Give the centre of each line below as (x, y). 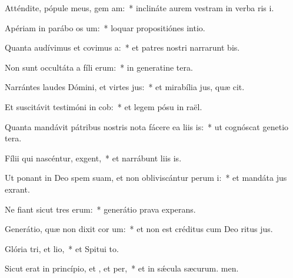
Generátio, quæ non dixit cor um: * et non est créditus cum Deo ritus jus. (139, 229)
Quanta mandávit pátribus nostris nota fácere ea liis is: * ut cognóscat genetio (147, 126)
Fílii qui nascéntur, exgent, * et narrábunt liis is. (93, 158)
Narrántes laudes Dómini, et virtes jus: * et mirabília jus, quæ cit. (125, 87)
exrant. (17, 189)
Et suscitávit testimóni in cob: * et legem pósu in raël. (104, 106)
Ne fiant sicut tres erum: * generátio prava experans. (100, 209)
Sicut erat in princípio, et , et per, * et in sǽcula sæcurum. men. (122, 268)
